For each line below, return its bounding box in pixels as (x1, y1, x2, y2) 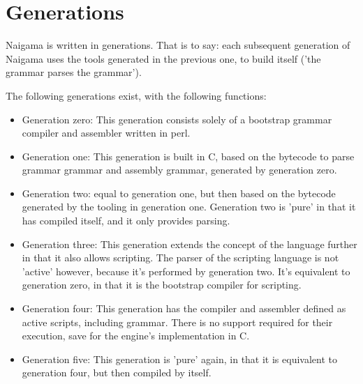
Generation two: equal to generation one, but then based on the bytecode (22, 185, 336, 200)
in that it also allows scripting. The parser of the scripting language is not (22, 250, 339, 265)
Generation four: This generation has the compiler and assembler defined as (22, 301, 346, 316)
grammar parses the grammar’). (6, 65, 142, 79)
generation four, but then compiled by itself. (22, 365, 212, 380)
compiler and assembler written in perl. (22, 125, 191, 140)
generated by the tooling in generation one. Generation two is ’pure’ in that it (22, 199, 356, 214)
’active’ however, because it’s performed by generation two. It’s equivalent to (22, 263, 350, 278)
